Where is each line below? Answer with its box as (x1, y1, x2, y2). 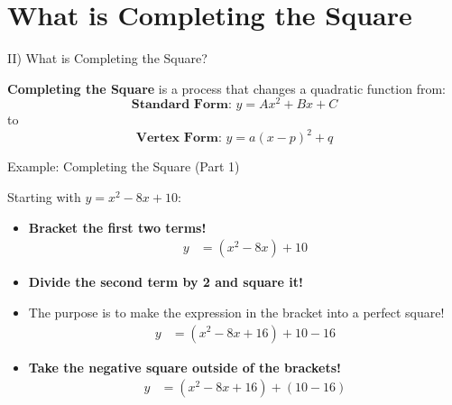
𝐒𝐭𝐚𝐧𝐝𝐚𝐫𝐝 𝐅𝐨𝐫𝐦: (131, 98, 232, 112)
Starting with (7, 188, 81, 207)
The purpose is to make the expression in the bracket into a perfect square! (28, 302, 445, 321)
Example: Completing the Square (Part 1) (7, 157, 240, 176)
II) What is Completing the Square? (7, 49, 208, 68)
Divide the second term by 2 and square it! (28, 272, 303, 291)
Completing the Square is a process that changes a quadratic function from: (7, 78, 446, 97)
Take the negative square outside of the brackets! (28, 357, 342, 376)
